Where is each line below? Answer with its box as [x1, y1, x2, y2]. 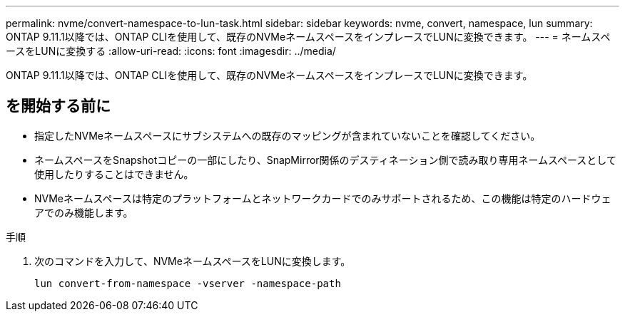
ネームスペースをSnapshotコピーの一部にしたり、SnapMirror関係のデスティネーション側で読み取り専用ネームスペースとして [34, 153, 616, 166]
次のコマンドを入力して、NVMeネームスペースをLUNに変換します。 [34, 254, 351, 267]
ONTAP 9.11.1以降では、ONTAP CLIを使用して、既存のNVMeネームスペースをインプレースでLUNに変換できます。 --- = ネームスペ [6, 31, 611, 43]
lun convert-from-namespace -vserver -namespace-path [34, 277, 341, 289]
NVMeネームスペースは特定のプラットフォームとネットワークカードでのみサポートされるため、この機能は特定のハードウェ [34, 192, 611, 204]
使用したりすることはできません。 [34, 167, 194, 180]
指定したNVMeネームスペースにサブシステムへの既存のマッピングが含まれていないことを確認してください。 [34, 129, 541, 142]
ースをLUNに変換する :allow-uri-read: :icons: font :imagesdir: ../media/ [6, 45, 336, 57]
